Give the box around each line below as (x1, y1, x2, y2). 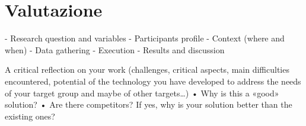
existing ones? (5, 109, 55, 122)
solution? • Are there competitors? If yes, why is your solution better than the (5, 98, 292, 111)
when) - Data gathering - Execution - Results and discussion (5, 43, 225, 56)
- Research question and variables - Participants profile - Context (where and (5, 32, 285, 44)
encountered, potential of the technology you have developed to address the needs (5, 75, 301, 87)
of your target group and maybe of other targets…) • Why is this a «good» (5, 86, 279, 99)
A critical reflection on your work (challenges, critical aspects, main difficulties (5, 63, 289, 76)
